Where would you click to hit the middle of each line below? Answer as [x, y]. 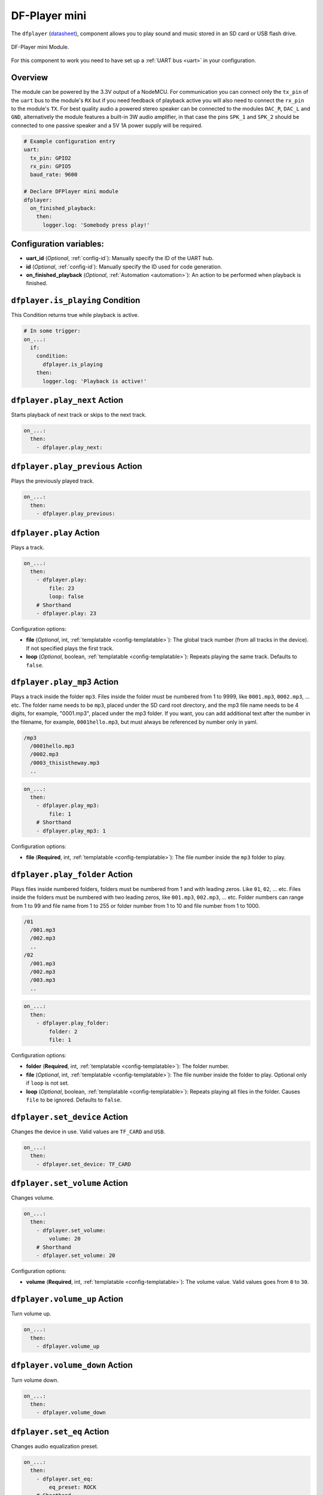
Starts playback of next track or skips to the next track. [79, 415]
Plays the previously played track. [53, 481]
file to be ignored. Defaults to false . [74, 1100]
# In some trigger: [52, 331]
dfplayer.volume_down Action [72, 1366]
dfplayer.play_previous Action [77, 466]
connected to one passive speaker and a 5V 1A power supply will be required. [107, 125]
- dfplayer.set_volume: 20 [76, 1256]
